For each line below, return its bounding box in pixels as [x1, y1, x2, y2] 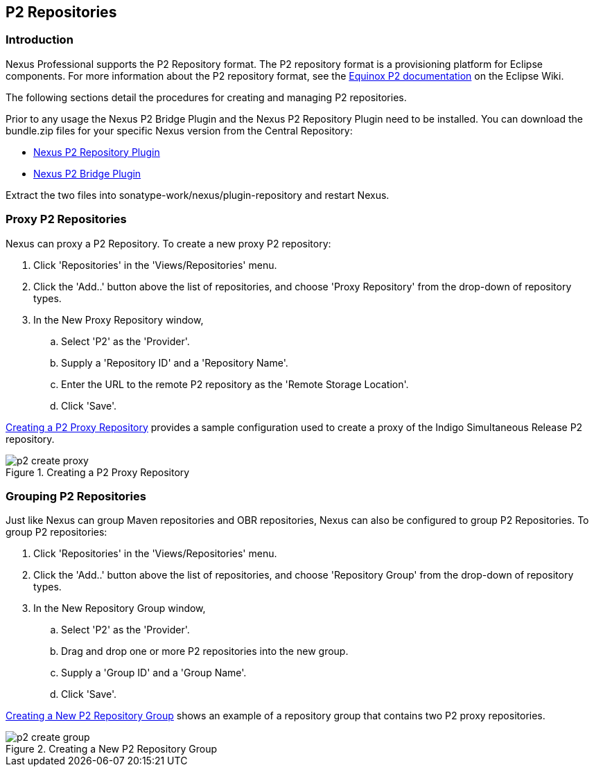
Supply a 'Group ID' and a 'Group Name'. [61, 667, 247, 679]
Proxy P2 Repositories [6, 212, 127, 227]
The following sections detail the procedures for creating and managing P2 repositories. [6, 91, 407, 103]
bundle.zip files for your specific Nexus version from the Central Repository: [6, 124, 353, 137]
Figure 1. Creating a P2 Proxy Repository [6, 466, 190, 478]
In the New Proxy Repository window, [33, 313, 204, 326]
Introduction [6, 33, 73, 47]
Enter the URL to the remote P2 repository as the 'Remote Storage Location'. [61, 378, 409, 390]
